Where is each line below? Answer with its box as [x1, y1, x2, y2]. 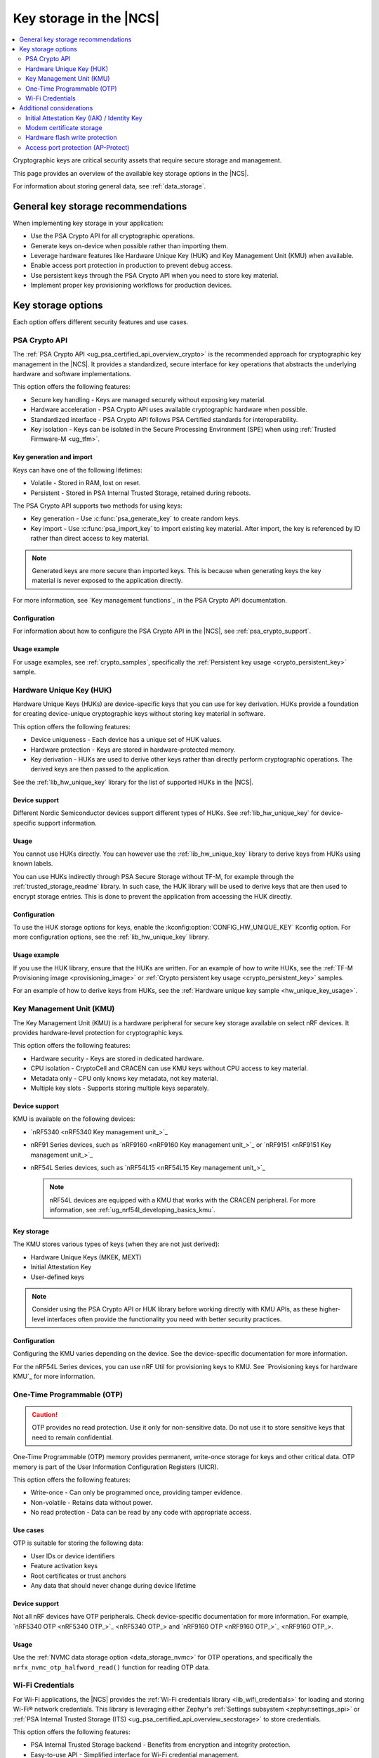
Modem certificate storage [25, 124, 102, 132]
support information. [37, 819, 98, 827]
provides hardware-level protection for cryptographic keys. [13, 1029, 184, 1037]
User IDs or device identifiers [30, 1551, 115, 1560]
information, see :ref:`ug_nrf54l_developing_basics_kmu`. [49, 1206, 215, 1214]
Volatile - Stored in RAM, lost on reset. [30, 479, 141, 487]
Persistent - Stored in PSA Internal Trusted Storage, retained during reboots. [30, 489, 251, 497]
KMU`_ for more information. [13, 1372, 95, 1380]
